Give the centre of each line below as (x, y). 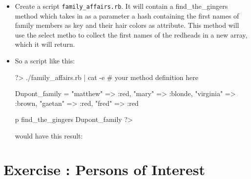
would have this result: (49, 136)
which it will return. (45, 44)
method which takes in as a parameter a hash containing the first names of (127, 15)
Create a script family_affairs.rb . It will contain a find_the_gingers (121, 6)
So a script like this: (45, 61)
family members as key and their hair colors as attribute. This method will (127, 25)
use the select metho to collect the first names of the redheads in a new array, (131, 34)
